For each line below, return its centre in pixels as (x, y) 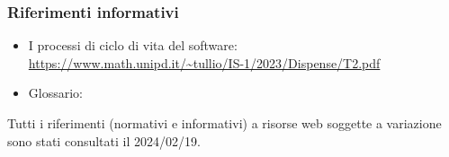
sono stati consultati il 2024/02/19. (104, 140)
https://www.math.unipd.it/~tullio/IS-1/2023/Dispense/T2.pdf (204, 62)
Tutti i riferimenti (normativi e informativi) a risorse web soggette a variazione (224, 123)
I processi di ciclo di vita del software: (133, 45)
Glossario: (55, 93)
